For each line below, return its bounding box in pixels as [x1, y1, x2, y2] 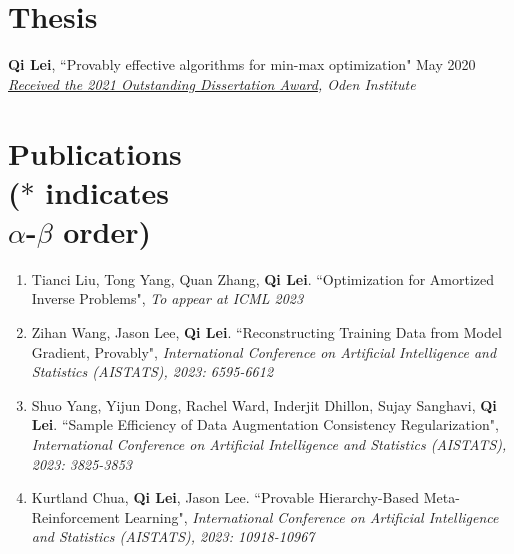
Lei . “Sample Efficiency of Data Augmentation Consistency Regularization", [31, 414, 499, 435]
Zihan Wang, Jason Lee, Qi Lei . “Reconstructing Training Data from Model [31, 322, 502, 342]
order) [63, 210, 152, 251]
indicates [45, 171, 169, 212]
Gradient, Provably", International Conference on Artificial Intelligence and [31, 341, 497, 362]
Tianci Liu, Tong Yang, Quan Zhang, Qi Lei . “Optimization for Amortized [31, 268, 495, 289]
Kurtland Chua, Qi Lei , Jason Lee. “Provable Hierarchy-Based [31, 487, 419, 508]
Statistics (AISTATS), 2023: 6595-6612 [31, 361, 274, 382]
